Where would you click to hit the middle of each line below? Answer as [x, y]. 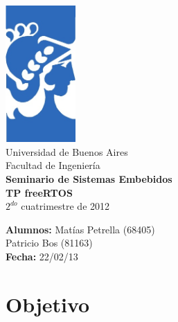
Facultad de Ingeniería [53, 165]
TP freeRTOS [39, 192]
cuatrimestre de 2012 [65, 206]
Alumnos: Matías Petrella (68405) [80, 229]
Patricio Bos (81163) [49, 243]
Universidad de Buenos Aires [67, 151]
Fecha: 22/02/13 [42, 257]
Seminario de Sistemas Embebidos [89, 179]
